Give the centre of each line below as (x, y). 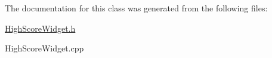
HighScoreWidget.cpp (44, 48)
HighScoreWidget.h (40, 28)
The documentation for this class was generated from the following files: (136, 8)
